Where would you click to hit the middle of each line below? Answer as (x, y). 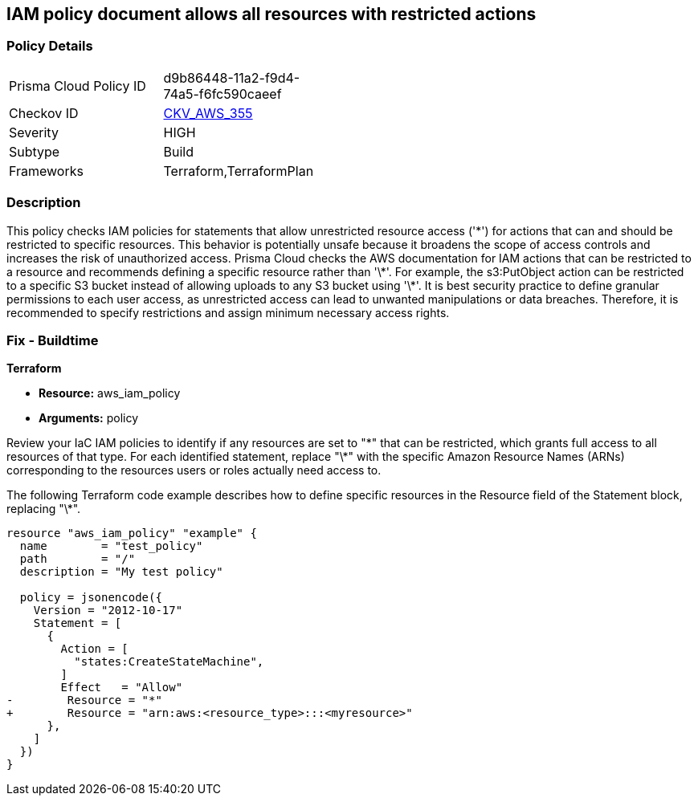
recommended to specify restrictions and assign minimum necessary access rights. (228, 312)
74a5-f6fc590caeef (222, 94)
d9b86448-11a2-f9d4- (232, 77)
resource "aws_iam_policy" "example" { (132, 533)
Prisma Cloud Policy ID (78, 85)
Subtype (35, 151)
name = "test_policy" (111, 546)
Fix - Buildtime (53, 340)
